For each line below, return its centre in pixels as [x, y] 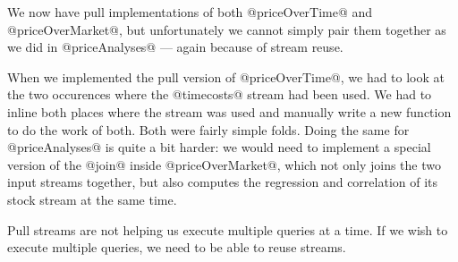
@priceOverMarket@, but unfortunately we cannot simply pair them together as [227, 29]
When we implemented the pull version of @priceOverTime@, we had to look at [226, 76]
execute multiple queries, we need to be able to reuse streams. [177, 247]
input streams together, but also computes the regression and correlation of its [223, 182]
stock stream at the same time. [92, 199]
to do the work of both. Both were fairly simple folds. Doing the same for [208, 129]
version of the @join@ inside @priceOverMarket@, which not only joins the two [224, 164]
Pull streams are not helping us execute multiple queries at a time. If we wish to [228, 229]
